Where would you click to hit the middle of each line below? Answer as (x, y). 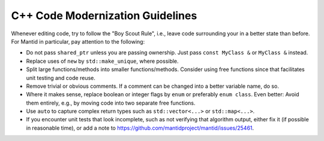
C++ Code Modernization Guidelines (104, 16)
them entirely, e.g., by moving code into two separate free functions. (111, 103)
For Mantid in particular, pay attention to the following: (78, 41)
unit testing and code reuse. (61, 78)
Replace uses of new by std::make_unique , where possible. (103, 61)
